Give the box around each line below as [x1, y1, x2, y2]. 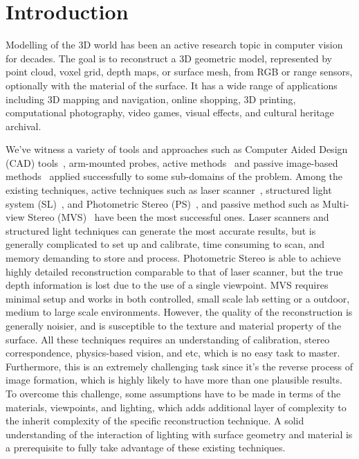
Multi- [322, 196, 349, 210]
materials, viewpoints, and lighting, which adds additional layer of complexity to [6, 399, 347, 414]
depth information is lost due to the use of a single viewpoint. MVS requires [6, 278, 329, 292]
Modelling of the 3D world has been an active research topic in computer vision [6, 37, 343, 52]
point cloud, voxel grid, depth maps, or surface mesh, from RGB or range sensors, [6, 64, 353, 79]
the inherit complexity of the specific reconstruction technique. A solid [6, 413, 304, 428]
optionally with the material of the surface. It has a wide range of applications [6, 78, 338, 92]
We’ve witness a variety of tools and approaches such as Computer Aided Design [6, 142, 348, 156]
